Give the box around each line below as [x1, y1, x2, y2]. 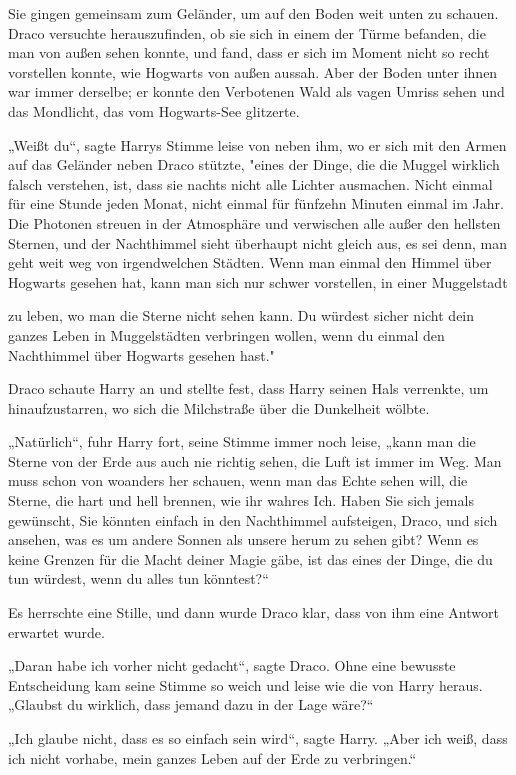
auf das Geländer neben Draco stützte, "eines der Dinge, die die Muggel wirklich [8, 154, 500, 175]
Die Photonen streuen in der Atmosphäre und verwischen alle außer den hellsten [8, 212, 501, 233]
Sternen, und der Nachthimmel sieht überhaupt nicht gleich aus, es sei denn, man [8, 232, 507, 253]
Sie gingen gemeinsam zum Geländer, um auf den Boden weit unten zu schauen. [8, 3, 499, 23]
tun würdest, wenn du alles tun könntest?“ [8, 568, 269, 589]
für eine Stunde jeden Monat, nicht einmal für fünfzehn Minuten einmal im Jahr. [8, 193, 504, 214]
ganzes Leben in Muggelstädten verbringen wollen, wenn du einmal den [8, 324, 445, 345]
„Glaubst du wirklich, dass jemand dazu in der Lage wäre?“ [8, 694, 374, 715]
